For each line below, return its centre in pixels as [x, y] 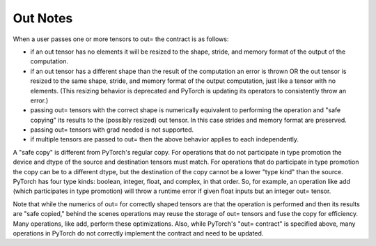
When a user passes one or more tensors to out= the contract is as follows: [121, 39]
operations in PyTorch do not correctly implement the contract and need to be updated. [138, 233]
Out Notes [43, 18]
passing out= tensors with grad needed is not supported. [112, 130]
